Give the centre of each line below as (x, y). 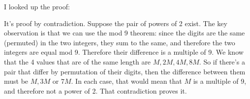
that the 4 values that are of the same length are (78, 61)
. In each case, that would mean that (126, 81)
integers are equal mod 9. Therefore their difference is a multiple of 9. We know (124, 52)
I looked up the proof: (37, 6)
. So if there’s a (222, 61)
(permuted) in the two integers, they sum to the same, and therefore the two (120, 42)
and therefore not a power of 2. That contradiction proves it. (95, 90)
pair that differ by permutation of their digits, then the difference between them (125, 71)
